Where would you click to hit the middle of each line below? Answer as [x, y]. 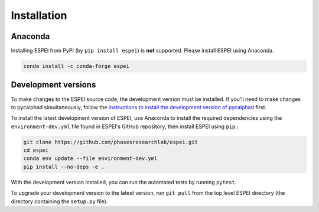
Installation [39, 15]
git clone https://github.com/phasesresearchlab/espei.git [110, 142]
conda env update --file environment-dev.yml [90, 159]
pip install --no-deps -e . [64, 167]
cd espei [36, 150]
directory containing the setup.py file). [59, 201]
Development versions [53, 85]
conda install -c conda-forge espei [77, 66]
